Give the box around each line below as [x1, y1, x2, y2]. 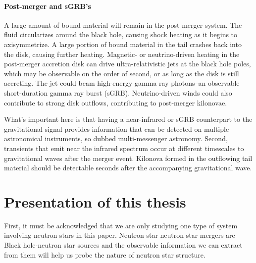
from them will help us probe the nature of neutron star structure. [4, 249, 205, 260]
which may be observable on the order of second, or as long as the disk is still [4, 68, 239, 78]
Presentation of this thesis [4, 191, 186, 211]
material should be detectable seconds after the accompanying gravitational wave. [4, 162, 252, 173]
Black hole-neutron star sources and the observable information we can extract [4, 240, 243, 250]
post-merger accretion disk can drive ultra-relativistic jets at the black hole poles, [4, 58, 251, 69]
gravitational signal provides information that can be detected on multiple [4, 123, 229, 134]
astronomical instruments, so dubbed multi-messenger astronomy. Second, [4, 133, 228, 144]
